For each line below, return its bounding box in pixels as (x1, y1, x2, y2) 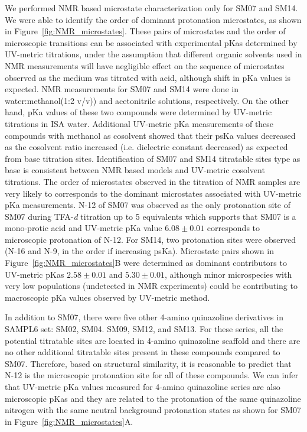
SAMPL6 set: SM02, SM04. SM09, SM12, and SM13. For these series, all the (5, 323, 283, 335)
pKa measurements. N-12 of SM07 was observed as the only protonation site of (5, 199, 290, 211)
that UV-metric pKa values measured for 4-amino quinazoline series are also (5, 381, 280, 392)
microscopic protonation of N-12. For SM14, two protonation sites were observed (5, 233, 296, 245)
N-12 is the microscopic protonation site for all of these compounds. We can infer (5, 369, 299, 381)
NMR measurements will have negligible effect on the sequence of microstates (5, 59, 285, 72)
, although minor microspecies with (164, 268, 292, 280)
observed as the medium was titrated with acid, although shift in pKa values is (5, 71, 290, 83)
